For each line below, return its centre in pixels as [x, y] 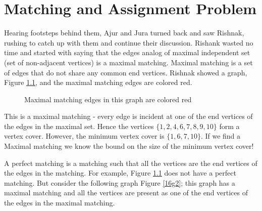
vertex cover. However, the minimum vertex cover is [84, 136]
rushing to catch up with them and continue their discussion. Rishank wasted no [129, 42]
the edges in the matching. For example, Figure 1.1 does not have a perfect [120, 173]
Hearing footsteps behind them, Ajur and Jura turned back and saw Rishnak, [124, 33]
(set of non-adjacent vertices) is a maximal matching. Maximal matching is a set [128, 62]
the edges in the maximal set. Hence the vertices [79, 126]
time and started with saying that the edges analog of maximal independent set [127, 52]
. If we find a [221, 136]
